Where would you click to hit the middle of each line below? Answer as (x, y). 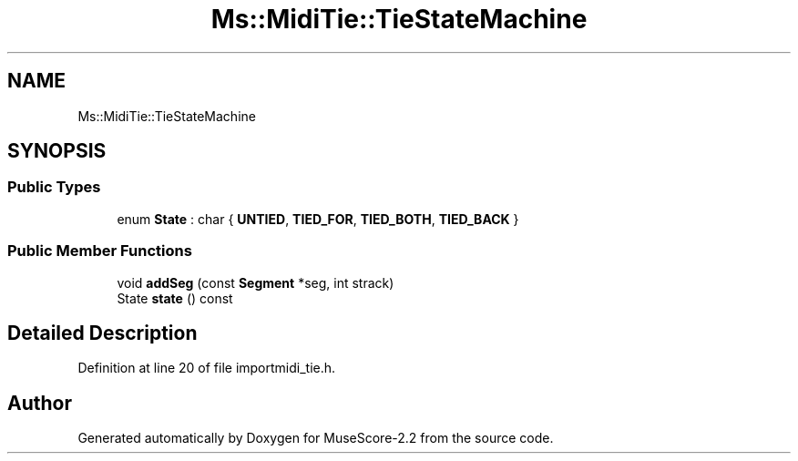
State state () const (175, 298)
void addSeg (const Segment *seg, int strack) (256, 282)
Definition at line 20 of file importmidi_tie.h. (207, 368)
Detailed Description (102, 333)
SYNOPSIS (57, 151)
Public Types (54, 187)
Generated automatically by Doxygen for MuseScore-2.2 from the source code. (316, 438)
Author (40, 403)
